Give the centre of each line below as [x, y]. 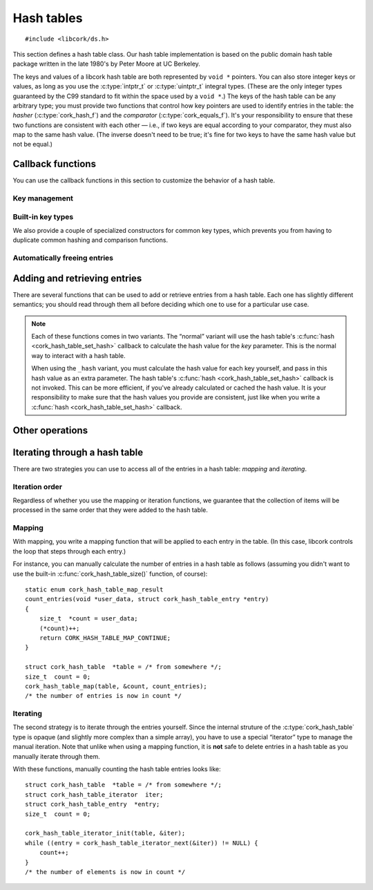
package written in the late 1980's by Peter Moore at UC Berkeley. [106, 64]
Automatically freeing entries [63, 258]
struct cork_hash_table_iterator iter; [94, 794]
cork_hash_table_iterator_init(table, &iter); [105, 833]
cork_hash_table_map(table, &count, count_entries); [116, 686]
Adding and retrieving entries [77, 278]
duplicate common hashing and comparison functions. [90, 240]
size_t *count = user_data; [88, 619]
